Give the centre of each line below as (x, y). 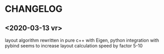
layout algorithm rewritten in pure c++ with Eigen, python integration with (82, 40)
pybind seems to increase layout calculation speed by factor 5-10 (74, 46)
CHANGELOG (34, 9)
